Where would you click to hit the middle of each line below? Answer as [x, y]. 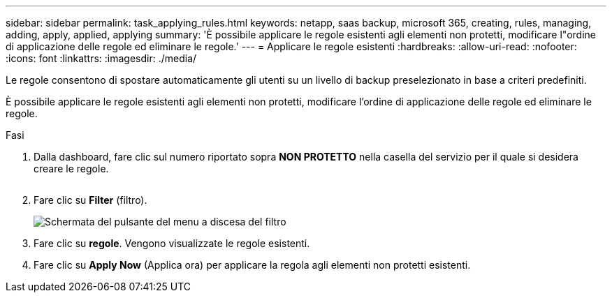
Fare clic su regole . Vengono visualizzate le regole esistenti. [172, 243]
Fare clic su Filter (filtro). [90, 200]
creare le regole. [71, 169]
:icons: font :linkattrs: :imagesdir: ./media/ [101, 58]
